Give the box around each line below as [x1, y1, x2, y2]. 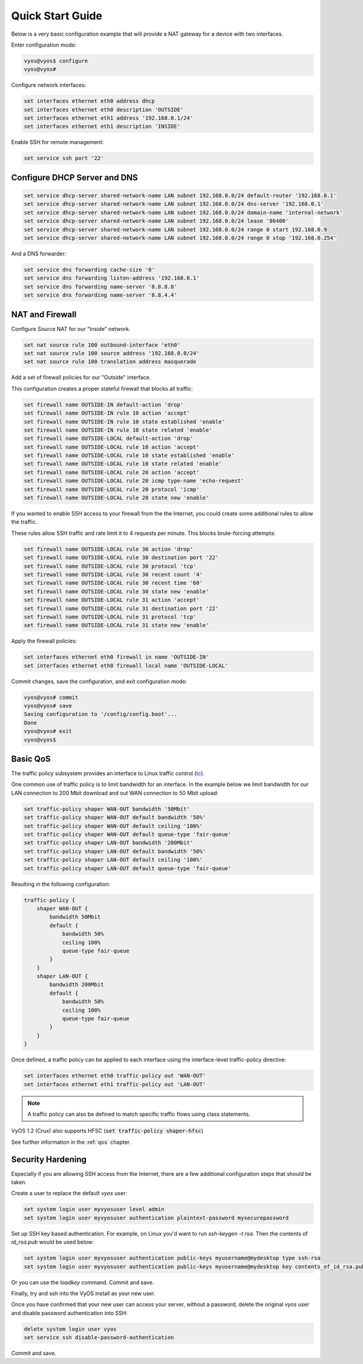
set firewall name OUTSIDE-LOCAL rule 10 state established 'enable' [24, 452, 235, 459]
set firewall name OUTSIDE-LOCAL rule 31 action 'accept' [24, 597, 200, 603]
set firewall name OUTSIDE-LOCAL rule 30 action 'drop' [24, 545, 194, 552]
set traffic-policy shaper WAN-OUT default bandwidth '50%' [24, 814, 206, 821]
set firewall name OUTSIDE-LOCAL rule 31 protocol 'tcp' [24, 613, 197, 620]
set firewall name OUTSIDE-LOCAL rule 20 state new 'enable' [24, 494, 209, 502]
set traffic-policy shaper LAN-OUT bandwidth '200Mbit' [24, 839, 194, 847]
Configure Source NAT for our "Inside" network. [11, 325, 131, 332]
